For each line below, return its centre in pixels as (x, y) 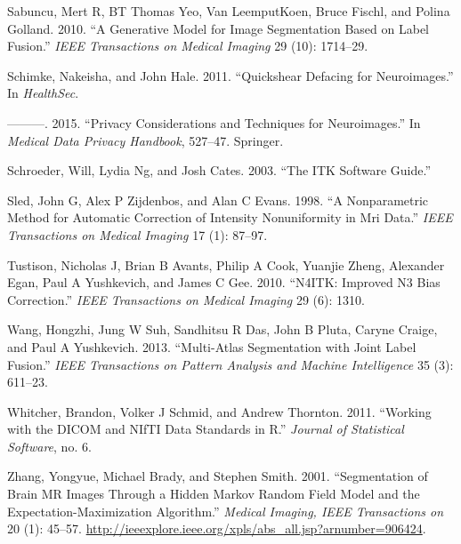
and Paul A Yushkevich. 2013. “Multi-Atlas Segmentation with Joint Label (212, 346)
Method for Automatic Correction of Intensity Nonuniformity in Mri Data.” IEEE (230, 217)
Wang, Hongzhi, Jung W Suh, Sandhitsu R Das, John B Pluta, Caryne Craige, (222, 329)
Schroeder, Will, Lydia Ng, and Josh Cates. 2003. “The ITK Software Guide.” (219, 170)
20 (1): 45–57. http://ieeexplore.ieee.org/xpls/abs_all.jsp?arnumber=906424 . (217, 528)
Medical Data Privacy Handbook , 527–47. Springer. (146, 140)
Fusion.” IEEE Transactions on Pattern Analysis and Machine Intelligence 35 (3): (230, 364)
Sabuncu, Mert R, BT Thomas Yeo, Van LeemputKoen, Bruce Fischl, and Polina (229, 11)
